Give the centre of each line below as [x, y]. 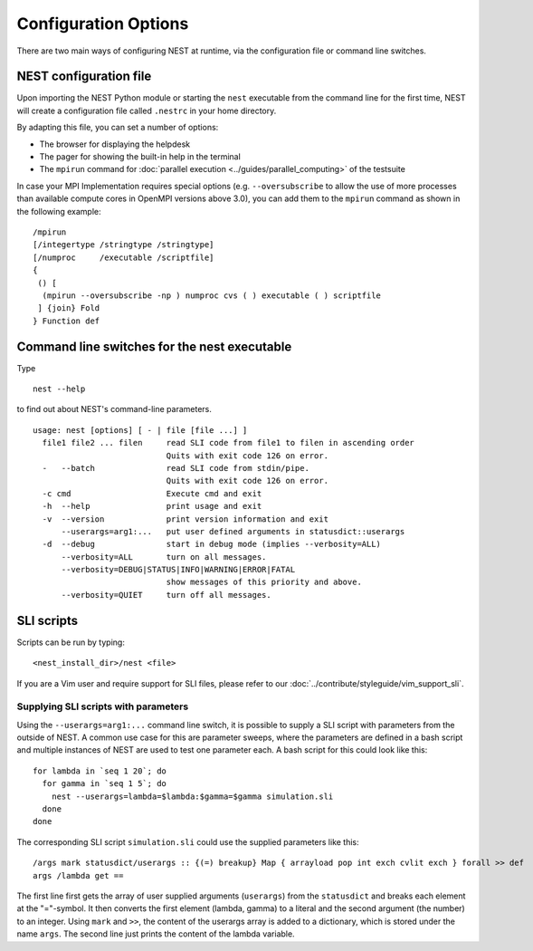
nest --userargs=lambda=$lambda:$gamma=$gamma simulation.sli [192, 796]
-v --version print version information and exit [186, 519]
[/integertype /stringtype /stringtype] [124, 245]
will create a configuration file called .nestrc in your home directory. [147, 110]
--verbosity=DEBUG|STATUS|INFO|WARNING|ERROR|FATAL [178, 570]
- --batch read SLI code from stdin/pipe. [176, 468]
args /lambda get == [78, 875]
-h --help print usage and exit [152, 506]
